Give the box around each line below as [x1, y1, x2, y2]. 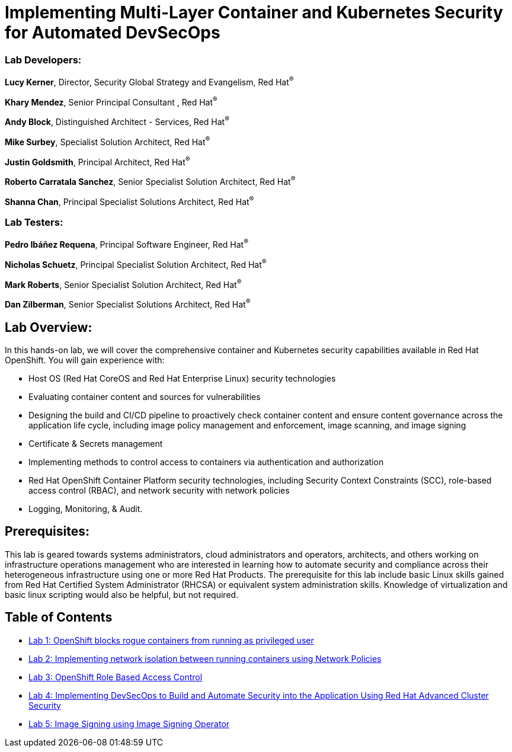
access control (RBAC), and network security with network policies [28, 485, 290, 495]
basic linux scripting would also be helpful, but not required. [5, 589, 239, 600]
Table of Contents [5, 610, 113, 625]
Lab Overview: [5, 319, 92, 335]
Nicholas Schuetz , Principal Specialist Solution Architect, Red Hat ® [5, 258, 267, 270]
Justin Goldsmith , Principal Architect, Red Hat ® [5, 155, 190, 167]
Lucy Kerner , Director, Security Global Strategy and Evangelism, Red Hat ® [5, 75, 294, 87]
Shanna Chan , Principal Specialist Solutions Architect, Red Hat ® [5, 195, 254, 207]
